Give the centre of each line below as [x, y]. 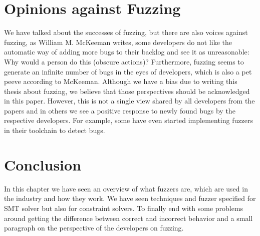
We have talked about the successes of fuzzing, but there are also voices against [126, 32]
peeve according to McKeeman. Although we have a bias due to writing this [121, 81]
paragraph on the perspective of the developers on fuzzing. [94, 228]
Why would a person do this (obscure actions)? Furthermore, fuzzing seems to [124, 61]
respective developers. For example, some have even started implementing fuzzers [128, 120]
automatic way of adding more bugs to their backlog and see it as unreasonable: [127, 52]
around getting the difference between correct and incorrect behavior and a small [128, 218]
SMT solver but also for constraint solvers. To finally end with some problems [124, 208]
